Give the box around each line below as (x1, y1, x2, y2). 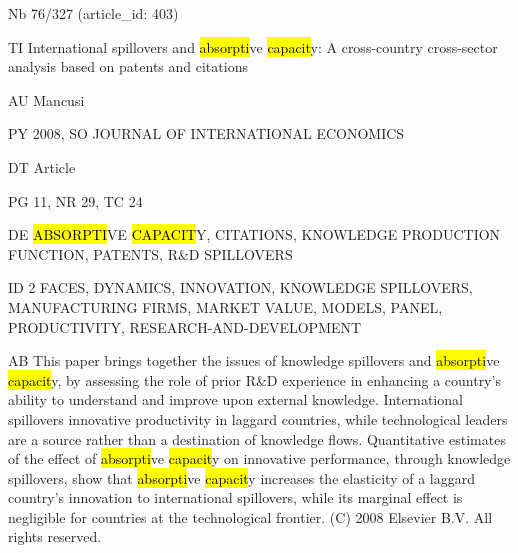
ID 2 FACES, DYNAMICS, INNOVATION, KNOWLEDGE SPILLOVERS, (8, 277, 473, 298)
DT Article (8, 156, 76, 177)
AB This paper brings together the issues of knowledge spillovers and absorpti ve (8, 350, 500, 371)
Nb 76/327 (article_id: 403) (8, 3, 179, 23)
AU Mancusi (8, 89, 85, 110)
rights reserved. (8, 526, 102, 547)
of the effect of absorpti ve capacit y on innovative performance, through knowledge (8, 448, 511, 469)
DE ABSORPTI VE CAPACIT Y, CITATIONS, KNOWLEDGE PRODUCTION (8, 224, 501, 245)
